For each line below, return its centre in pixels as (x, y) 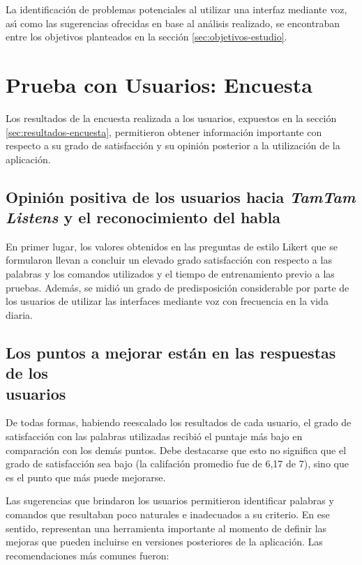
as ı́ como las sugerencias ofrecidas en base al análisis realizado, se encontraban (173, 23)
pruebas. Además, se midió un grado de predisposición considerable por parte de (178, 287)
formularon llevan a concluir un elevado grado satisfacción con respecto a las (169, 260)
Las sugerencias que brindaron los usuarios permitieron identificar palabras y (170, 500)
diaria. (19, 314)
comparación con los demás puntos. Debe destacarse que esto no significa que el (176, 450)
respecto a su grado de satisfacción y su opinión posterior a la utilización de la (173, 145)
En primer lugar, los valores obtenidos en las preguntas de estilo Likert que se (172, 246)
